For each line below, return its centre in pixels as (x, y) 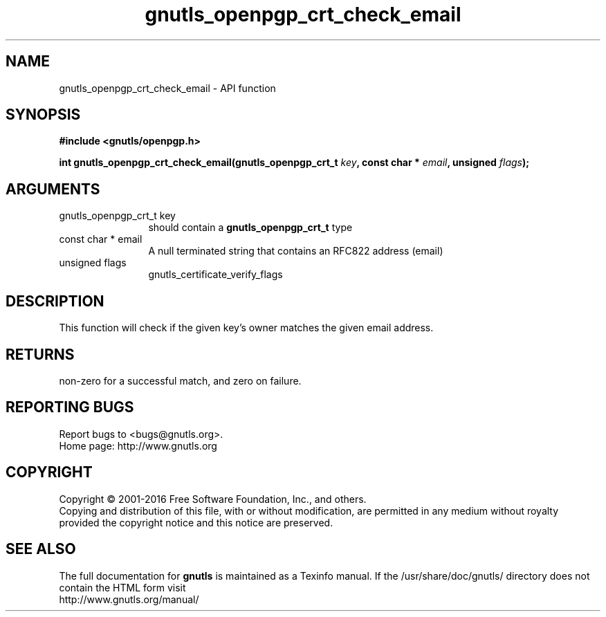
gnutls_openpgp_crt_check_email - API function (167, 88)
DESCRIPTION (55, 301)
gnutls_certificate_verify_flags (215, 275)
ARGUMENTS (53, 189)
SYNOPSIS (43, 115)
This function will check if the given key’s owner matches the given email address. (246, 328)
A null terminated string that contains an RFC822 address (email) (296, 251)
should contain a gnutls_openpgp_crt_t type (250, 228)
